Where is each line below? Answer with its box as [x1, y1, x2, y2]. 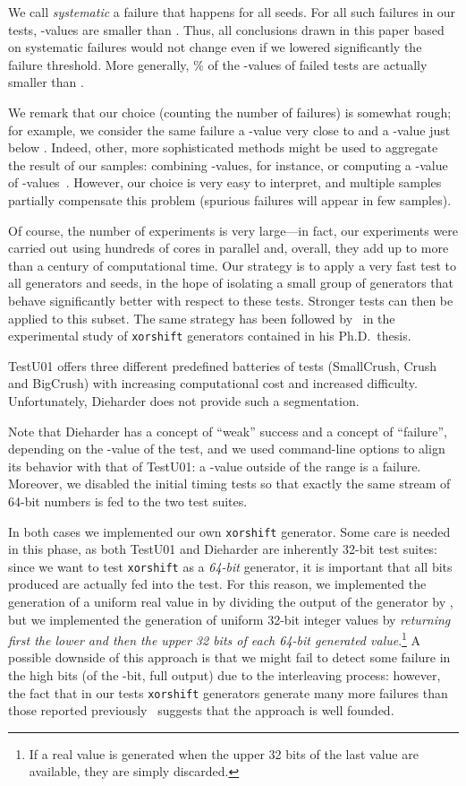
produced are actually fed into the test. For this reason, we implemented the [8, 574, 427, 593]
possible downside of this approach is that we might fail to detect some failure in [8, 648, 451, 667]
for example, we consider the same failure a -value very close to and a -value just [8, 120, 451, 139]
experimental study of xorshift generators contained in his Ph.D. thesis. [8, 326, 411, 345]
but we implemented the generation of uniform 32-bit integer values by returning [8, 609, 451, 628]
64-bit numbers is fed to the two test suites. [8, 491, 248, 510]
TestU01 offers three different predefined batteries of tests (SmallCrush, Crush [8, 356, 437, 375]
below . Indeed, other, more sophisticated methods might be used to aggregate [8, 138, 438, 157]
